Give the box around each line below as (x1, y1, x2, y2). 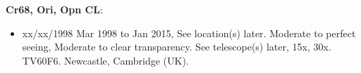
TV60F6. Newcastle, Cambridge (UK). (22, 53, 189, 67)
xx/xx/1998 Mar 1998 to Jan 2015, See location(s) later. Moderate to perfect (22, 25, 356, 40)
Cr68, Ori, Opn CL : (6, 2, 103, 16)
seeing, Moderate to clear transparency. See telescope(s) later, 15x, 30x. (22, 39, 331, 54)
